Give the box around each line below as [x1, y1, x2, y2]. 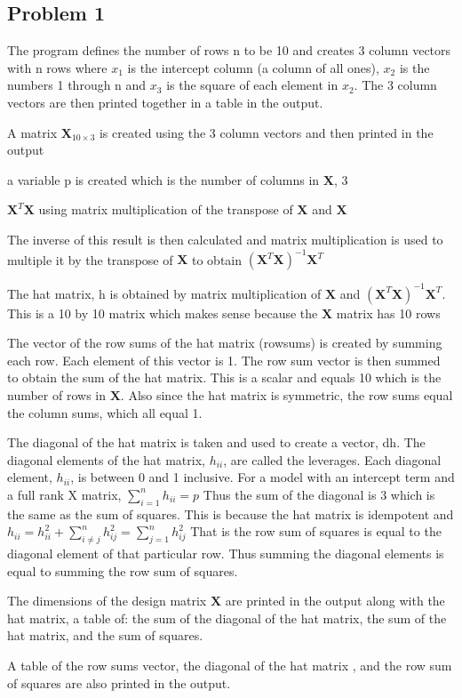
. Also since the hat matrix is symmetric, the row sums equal [120, 385, 453, 404]
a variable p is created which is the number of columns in [7, 170, 320, 189]
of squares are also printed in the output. [7, 673, 231, 692]
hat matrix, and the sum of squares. [7, 626, 203, 645]
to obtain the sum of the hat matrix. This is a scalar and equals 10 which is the [7, 368, 442, 387]
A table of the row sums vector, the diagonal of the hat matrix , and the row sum [7, 656, 452, 675]
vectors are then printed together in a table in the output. [7, 92, 323, 111]
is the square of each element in [166, 76, 339, 94]
